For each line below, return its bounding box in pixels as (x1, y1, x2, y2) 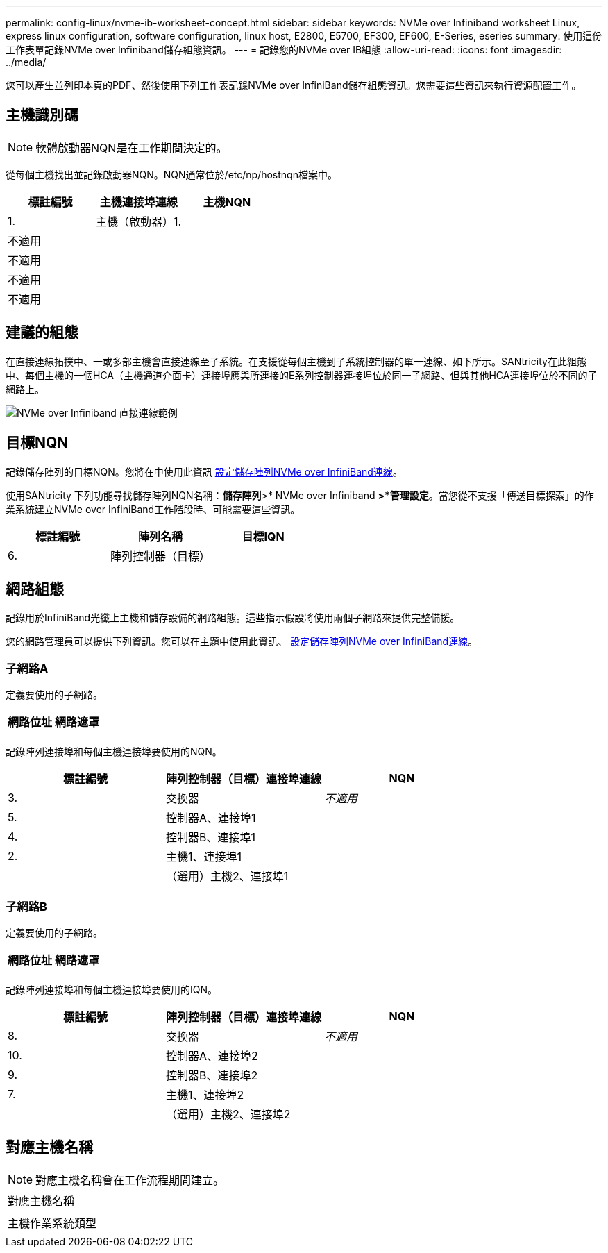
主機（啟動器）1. (96, 214, 182, 228)
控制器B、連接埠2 (166, 1068, 258, 1082)
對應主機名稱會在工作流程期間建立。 (35, 1172, 225, 1187)
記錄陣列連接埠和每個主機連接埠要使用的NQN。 (6, 746, 222, 758)
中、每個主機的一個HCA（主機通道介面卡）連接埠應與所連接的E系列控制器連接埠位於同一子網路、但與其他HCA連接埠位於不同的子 (6, 369, 598, 381)
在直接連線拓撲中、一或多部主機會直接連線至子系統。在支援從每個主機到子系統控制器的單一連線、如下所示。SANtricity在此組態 (6, 355, 586, 367)
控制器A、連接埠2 (166, 1048, 258, 1063)
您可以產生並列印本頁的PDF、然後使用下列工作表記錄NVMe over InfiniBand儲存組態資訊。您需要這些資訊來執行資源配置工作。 (6, 79, 582, 91)
